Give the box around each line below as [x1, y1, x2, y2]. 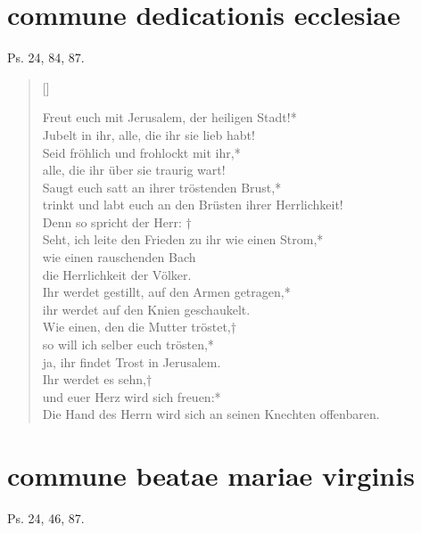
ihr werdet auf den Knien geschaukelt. [42, 299, 251, 318]
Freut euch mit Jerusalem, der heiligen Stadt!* [42, 108, 297, 127]
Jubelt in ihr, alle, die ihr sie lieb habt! [42, 125, 255, 143]
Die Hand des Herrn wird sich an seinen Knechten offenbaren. [42, 405, 380, 423]
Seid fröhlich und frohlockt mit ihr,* [42, 143, 241, 161]
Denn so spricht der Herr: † [42, 212, 192, 231]
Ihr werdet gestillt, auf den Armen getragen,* [42, 283, 291, 301]
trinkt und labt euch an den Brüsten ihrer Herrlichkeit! [42, 195, 343, 214]
